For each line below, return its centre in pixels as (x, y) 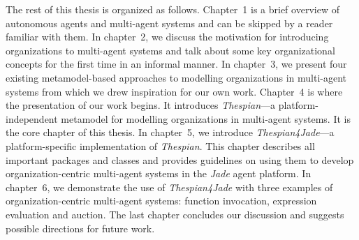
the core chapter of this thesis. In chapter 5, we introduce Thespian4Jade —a (170, 132)
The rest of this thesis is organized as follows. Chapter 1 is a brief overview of (173, 9)
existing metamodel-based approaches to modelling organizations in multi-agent (176, 77)
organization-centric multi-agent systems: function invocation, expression (161, 201)
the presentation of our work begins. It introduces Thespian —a (141, 105)
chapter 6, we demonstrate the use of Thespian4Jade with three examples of (169, 187)
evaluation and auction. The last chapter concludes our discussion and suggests (175, 214)
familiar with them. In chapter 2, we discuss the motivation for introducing (167, 37)
